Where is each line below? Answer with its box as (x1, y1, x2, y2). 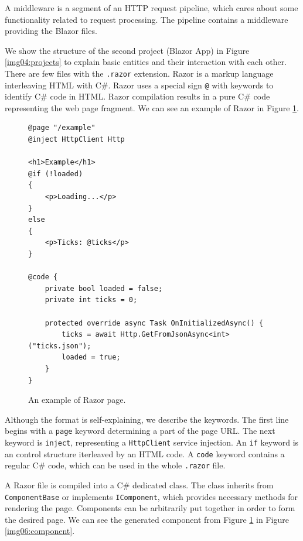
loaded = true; (62, 353, 121, 362)
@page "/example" (28, 124, 96, 132)
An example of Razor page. (28, 393, 126, 406)
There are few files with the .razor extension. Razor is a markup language (5, 67, 274, 79)
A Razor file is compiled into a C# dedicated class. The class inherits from (5, 478, 274, 491)
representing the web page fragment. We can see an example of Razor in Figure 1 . (5, 101, 299, 114)
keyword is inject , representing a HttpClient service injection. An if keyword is (5, 436, 299, 448)
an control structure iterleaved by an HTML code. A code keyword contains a (5, 447, 285, 460)
